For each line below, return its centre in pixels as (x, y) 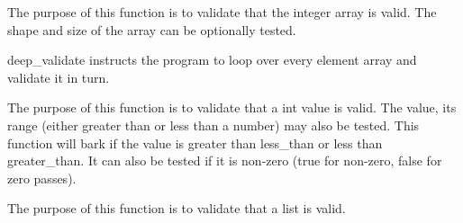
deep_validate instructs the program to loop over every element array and (212, 60)
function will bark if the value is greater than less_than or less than (195, 143)
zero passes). (42, 178)
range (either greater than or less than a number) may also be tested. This (213, 125)
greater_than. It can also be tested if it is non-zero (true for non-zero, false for (225, 161)
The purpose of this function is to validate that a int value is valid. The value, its (232, 107)
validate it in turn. (59, 77)
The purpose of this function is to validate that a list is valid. (177, 208)
